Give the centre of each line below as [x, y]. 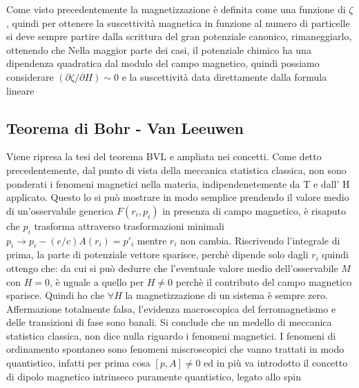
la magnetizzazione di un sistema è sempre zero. [226, 295]
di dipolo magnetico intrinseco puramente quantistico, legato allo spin [154, 376]
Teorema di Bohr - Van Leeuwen [125, 127]
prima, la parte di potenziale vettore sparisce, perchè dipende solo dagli [157, 254]
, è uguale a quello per [97, 281]
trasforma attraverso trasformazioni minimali [129, 225]
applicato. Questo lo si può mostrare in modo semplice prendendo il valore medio [178, 197]
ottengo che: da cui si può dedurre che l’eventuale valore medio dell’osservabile [172, 268]
